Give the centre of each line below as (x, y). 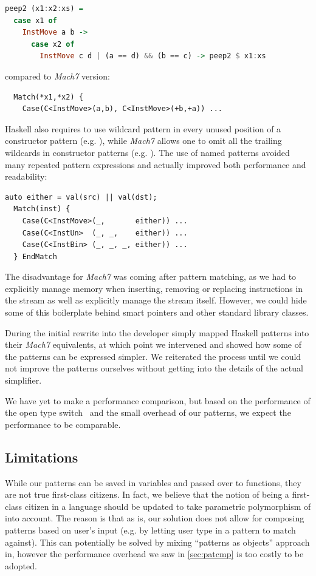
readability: (26, 176)
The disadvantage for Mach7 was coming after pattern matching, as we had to (151, 276)
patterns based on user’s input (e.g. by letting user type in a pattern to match (150, 530)
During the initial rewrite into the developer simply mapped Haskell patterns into (157, 332)
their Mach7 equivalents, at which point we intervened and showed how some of (153, 344)
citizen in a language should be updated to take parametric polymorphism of (168, 506)
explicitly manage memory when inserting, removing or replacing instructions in (154, 288)
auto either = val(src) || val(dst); (81, 197)
